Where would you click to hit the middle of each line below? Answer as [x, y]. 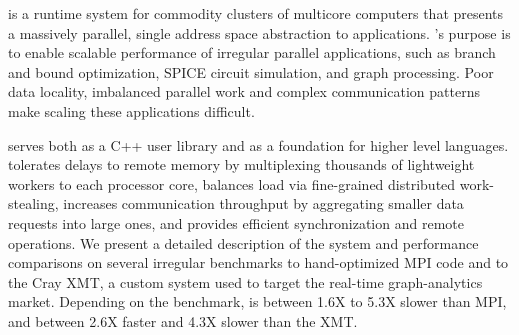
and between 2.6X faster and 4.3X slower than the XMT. [183, 320]
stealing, [33, 203]
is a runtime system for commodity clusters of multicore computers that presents [256, 13]
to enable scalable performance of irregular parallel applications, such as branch [252, 52]
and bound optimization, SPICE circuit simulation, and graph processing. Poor [251, 71]
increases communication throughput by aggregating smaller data [263, 203]
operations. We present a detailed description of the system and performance [243, 242]
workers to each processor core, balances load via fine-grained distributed [232, 183]
